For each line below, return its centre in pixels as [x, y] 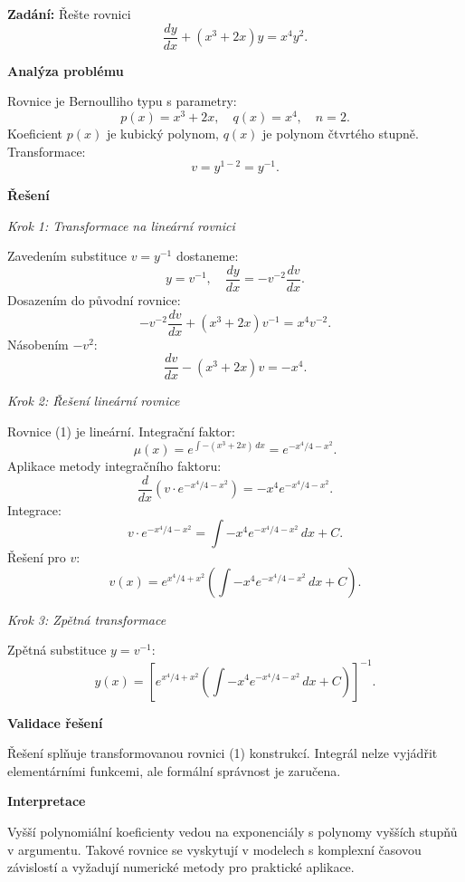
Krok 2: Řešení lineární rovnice [94, 401]
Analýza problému [66, 70]
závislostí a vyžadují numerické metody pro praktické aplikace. [181, 867]
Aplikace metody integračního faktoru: [114, 466]
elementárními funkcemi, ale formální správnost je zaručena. [174, 770]
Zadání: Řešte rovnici [69, 14]
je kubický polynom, [162, 133]
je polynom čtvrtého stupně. [341, 133]
